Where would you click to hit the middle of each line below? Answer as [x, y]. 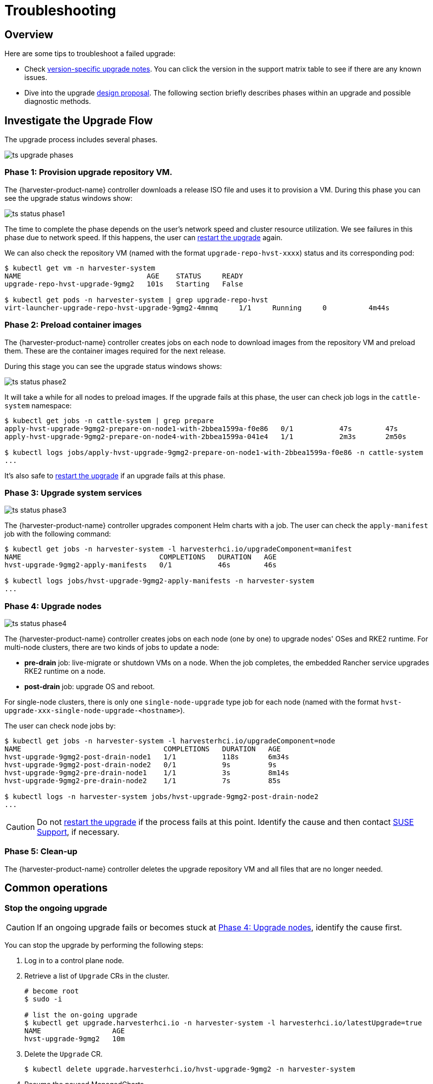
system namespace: [38, 405]
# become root [52, 991]
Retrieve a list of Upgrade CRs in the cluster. [97, 976]
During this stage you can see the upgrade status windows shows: [113, 366]
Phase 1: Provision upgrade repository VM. [89, 172]
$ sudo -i [43, 999]
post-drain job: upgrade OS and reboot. [90, 687]
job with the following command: [58, 534]
